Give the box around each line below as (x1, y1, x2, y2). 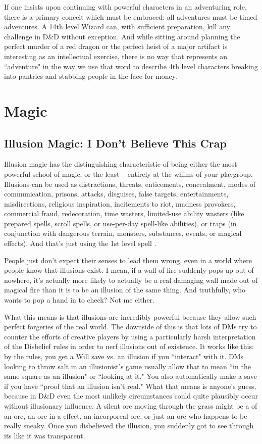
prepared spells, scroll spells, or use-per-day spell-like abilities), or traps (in (4, 218, 237, 228)
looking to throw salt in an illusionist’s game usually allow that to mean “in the (4, 361, 251, 371)
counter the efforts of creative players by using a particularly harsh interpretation (4, 331, 256, 341)
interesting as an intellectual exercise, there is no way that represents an (4, 51, 227, 61)
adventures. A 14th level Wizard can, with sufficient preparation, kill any (4, 21, 230, 32)
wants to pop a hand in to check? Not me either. (4, 294, 154, 305)
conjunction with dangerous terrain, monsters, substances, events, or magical (4, 228, 242, 238)
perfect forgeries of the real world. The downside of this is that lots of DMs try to (4, 321, 257, 332)
